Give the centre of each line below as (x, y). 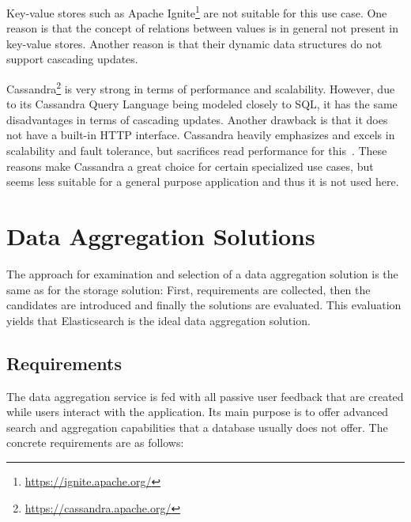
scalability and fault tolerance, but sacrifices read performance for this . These (197, 151)
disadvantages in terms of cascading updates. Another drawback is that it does (197, 119)
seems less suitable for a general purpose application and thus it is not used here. (203, 182)
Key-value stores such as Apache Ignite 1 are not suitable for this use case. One (197, 11)
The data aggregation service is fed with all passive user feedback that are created (205, 396)
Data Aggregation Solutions (161, 236)
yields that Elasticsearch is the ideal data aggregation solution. (158, 320)
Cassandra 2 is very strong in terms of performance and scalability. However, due (201, 87)
